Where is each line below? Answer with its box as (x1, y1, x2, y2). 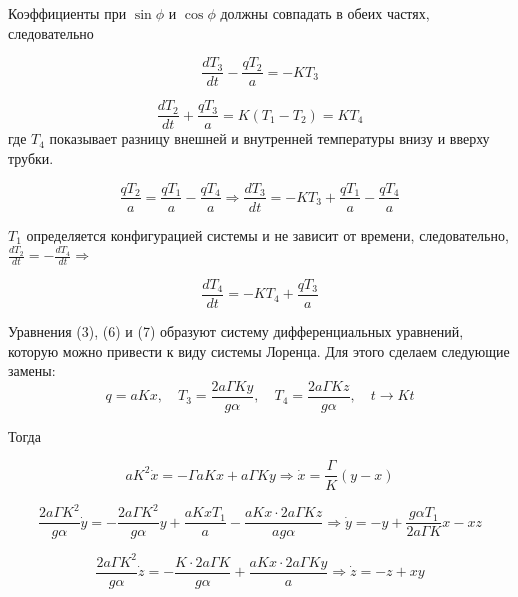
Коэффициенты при (8, 3, 127, 23)
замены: (8, 360, 56, 381)
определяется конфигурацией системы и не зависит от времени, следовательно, (26, 224, 509, 245)
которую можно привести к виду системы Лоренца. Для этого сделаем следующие (8, 340, 510, 361)
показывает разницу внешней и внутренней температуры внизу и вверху (49, 128, 490, 149)
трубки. (8, 147, 54, 168)
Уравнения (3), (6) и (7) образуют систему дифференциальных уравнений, (8, 321, 464, 342)
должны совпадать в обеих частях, (220, 3, 430, 23)
